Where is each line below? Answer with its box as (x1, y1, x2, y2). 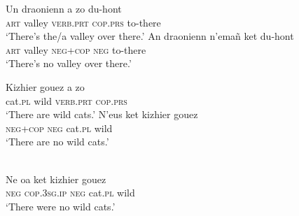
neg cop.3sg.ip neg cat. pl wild (6, 185, 135, 200)
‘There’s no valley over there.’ (6, 56, 132, 71)
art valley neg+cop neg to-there (6, 42, 146, 57)
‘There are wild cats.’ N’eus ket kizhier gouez (6, 107, 198, 122)
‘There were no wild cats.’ (6, 199, 116, 213)
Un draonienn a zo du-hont (6, 1, 122, 15)
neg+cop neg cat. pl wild (6, 120, 113, 135)
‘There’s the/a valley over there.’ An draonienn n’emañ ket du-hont (6, 29, 294, 43)
